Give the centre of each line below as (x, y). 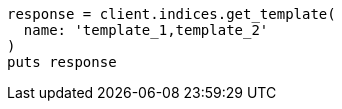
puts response (62, 62)
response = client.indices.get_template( (171, 14)
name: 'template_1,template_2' (146, 30)
